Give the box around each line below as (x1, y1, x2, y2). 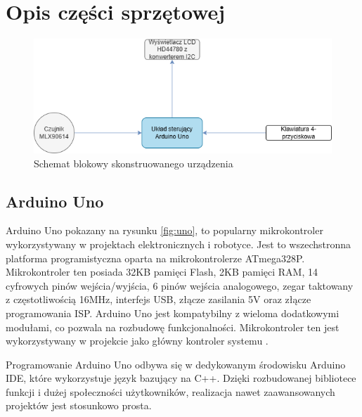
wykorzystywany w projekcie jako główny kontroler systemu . (6, 333, 269, 348)
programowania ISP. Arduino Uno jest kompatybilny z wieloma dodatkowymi (6, 305, 340, 320)
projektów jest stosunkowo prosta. (6, 398, 152, 413)
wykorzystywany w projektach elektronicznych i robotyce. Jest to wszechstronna (6, 236, 351, 251)
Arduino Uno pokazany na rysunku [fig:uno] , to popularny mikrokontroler (6, 223, 323, 238)
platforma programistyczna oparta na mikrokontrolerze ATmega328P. (6, 250, 305, 265)
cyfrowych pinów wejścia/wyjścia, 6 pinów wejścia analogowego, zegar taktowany (6, 278, 354, 293)
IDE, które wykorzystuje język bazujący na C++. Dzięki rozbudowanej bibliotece (6, 371, 356, 385)
